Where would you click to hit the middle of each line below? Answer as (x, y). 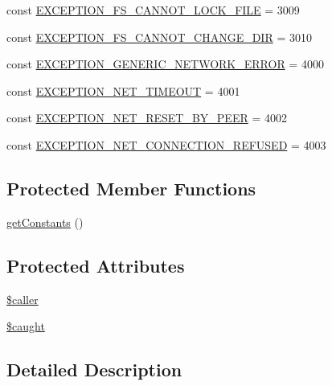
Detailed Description (94, 370)
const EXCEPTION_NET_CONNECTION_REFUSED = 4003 (166, 144)
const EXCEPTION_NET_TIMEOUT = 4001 (123, 90)
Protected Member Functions (131, 188)
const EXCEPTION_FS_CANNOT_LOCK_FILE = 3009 (153, 10)
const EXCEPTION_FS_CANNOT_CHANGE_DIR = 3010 (159, 37)
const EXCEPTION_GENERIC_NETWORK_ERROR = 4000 (165, 64)
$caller (23, 299)
